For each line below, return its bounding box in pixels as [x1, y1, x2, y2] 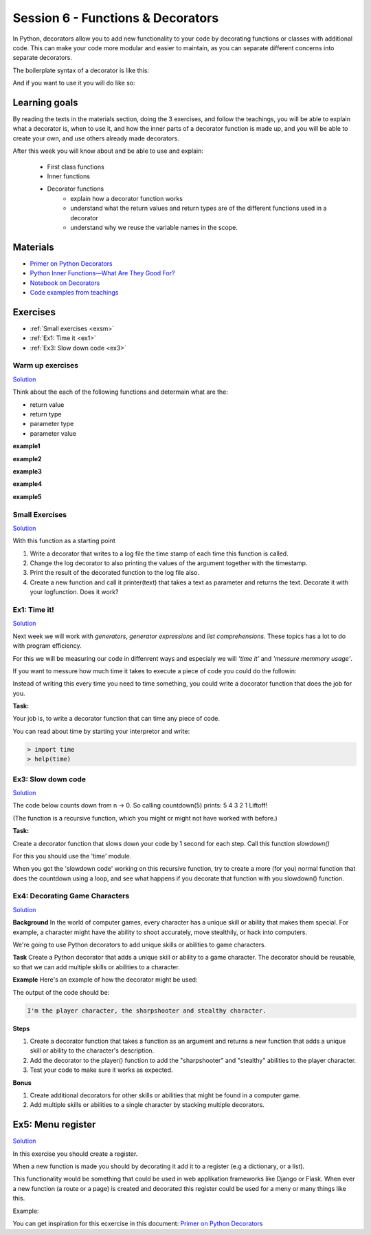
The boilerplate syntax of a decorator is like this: [12, 66, 150, 74]
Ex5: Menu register [12, 1119, 96, 1130]
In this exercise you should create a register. [12, 1150, 138, 1158]
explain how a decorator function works [70, 194, 183, 202]
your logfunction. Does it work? [30, 588, 120, 596]
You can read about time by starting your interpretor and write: [12, 727, 190, 735]
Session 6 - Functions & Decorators [12, 10, 219, 25]
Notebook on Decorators [30, 279, 100, 287]
